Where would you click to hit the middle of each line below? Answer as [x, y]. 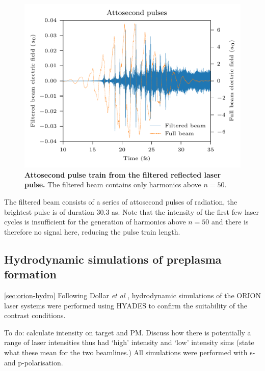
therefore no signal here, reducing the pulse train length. [92, 231]
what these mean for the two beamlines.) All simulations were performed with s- [130, 352]
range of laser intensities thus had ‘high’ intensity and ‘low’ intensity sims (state [129, 342]
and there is [230, 222]
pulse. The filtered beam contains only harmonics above [113, 184]
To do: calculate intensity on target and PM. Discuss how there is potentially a [128, 332]
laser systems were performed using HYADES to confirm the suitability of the [126, 305]
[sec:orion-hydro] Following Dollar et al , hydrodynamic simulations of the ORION [132, 295]
